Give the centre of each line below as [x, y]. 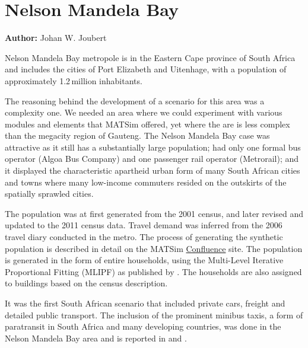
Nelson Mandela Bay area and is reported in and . [96, 338]
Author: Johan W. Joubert [56, 38]
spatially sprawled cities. [49, 194]
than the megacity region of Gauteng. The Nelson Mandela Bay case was [137, 135]
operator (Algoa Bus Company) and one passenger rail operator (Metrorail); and [152, 159]
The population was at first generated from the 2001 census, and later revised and [154, 213]
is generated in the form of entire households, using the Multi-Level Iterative [144, 260]
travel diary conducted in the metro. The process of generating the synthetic [144, 237]
